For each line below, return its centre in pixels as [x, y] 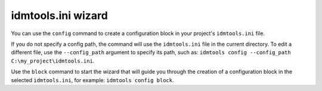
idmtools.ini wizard [60, 15]
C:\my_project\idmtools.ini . [53, 61]
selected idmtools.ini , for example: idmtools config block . [92, 80]
